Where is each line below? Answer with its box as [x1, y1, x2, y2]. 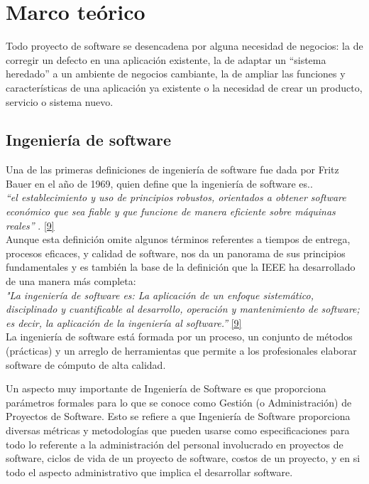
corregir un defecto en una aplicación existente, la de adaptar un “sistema [6, 52, 326, 67]
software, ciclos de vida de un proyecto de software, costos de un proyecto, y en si [6, 451, 360, 466]
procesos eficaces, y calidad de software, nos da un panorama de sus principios [6, 245, 346, 260]
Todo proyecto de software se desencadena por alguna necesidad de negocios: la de [6, 38, 363, 53]
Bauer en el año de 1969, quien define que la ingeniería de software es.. [6, 176, 313, 190]
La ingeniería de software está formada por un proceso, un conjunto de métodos [6, 329, 353, 344]
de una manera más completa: [6, 274, 136, 289]
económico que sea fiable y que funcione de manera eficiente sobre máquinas [6, 204, 336, 219]
